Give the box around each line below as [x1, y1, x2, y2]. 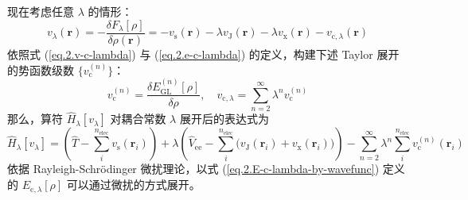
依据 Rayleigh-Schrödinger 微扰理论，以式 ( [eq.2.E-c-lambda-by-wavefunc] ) [7, 160, 380, 177]
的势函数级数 [7, 61, 74, 78]
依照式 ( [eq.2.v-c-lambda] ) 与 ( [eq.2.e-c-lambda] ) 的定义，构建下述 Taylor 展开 [7, 46, 400, 63]
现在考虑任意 [7, 3, 74, 19]
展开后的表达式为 [179, 110, 269, 127]
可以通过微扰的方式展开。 [66, 176, 201, 193]
